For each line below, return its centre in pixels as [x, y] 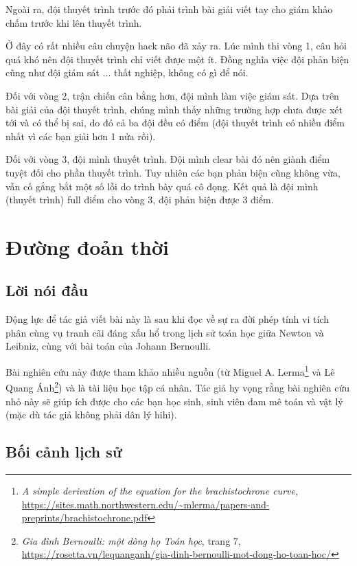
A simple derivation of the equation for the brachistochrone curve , [160, 490]
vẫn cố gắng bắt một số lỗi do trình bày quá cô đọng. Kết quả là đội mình [162, 186]
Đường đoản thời [88, 246]
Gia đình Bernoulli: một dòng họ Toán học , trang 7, [131, 540]
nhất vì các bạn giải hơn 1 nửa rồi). [81, 136]
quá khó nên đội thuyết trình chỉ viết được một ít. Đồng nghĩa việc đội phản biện [177, 59]
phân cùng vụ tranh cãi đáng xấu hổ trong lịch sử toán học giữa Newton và [165, 332]
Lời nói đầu [47, 290]
